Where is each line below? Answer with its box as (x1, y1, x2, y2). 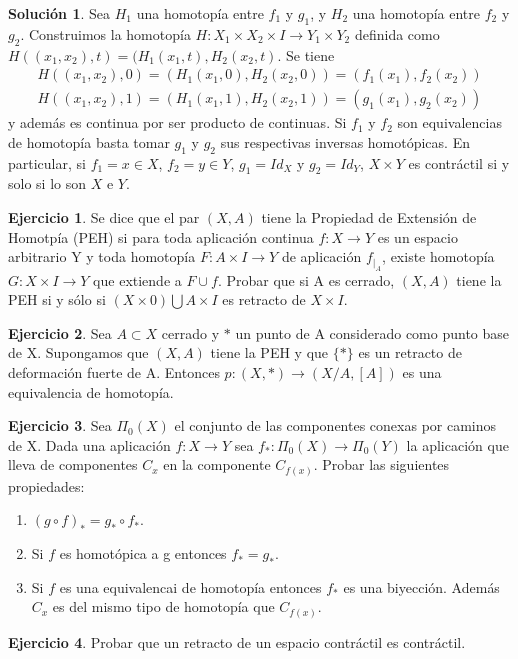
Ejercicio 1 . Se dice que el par (8, 207, 200, 228)
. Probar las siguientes (313, 454, 450, 475)
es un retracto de (358, 342, 462, 363)
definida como (354, 23, 440, 44)
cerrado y (161, 322, 220, 343)
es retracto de (222, 289, 306, 310)
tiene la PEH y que (210, 342, 329, 363)
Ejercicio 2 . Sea (8, 322, 112, 343)
